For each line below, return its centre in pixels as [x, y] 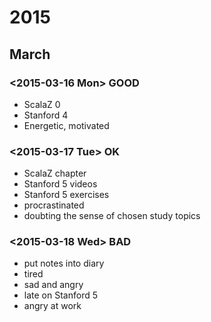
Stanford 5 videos [60, 184]
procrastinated [54, 205]
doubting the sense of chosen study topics [112, 216]
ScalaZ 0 [42, 104]
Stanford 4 [46, 115]
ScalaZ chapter [55, 173]
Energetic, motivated [66, 125]
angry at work [52, 306]
